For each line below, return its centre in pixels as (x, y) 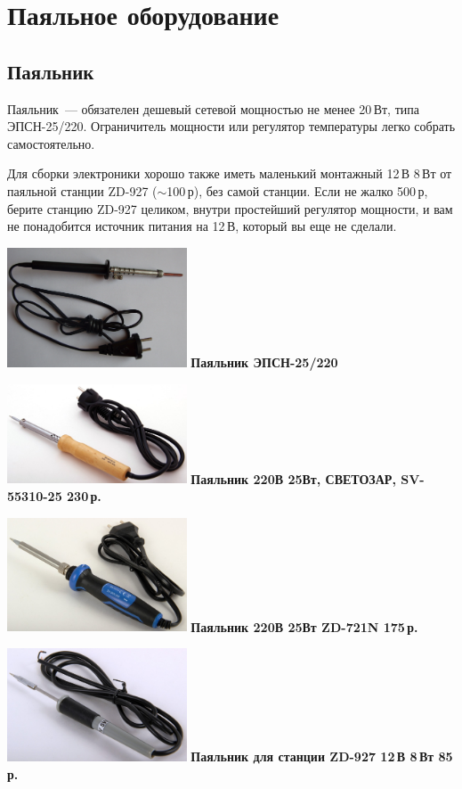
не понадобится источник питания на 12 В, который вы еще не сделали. (202, 226)
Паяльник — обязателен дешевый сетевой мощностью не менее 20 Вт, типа (213, 108)
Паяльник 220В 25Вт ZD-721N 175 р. (304, 626)
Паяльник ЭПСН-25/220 (264, 362)
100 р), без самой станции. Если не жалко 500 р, (297, 190)
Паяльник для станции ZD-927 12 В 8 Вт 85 (322, 756)
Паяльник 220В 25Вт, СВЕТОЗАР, (293, 478)
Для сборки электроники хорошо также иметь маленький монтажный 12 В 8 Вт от (230, 173)
